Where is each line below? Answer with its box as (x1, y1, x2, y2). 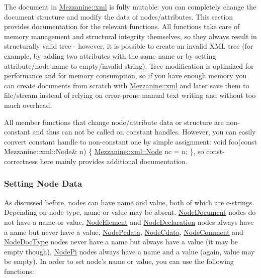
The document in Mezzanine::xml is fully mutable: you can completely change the (4, 2, 256, 12)
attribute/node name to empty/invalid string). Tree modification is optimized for (4, 60, 254, 71)
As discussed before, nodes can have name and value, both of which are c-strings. (4, 197, 254, 207)
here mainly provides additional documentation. (40, 156, 188, 166)
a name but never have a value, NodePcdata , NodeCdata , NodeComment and (4, 226, 243, 237)
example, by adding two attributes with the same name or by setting (4, 50, 216, 61)
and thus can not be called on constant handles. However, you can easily (32, 126, 256, 137)
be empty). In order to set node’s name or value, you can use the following (4, 256, 234, 266)
